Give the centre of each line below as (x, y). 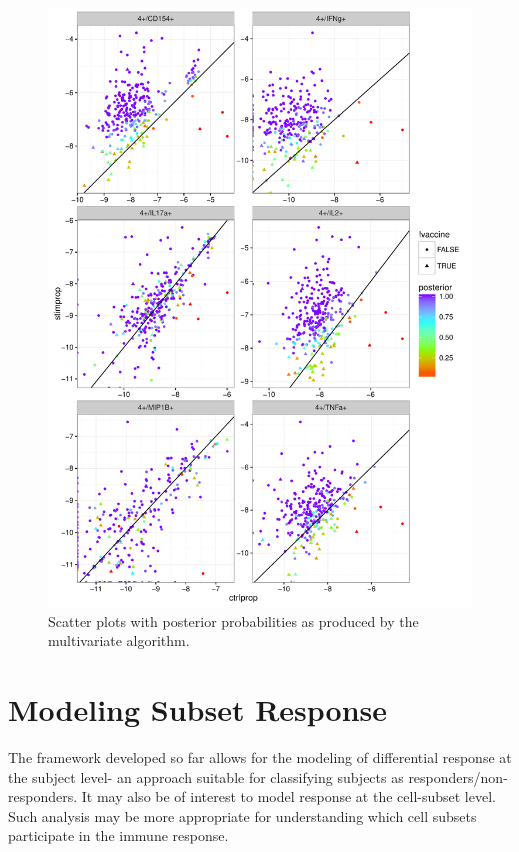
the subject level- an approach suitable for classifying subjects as (206, 776)
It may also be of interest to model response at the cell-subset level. (288, 796)
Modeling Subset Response (198, 709)
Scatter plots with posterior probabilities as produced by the (233, 620)
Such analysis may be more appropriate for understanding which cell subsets (242, 815)
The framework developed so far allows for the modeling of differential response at (260, 757)
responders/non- (458, 776)
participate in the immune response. (118, 835)
